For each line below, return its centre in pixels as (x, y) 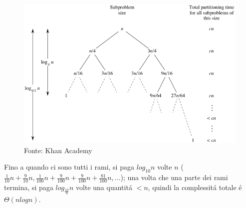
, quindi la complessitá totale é (195, 187)
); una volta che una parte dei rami (174, 177)
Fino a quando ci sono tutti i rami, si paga (69, 167)
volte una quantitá (104, 187)
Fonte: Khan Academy (58, 150)
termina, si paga (29, 187)
